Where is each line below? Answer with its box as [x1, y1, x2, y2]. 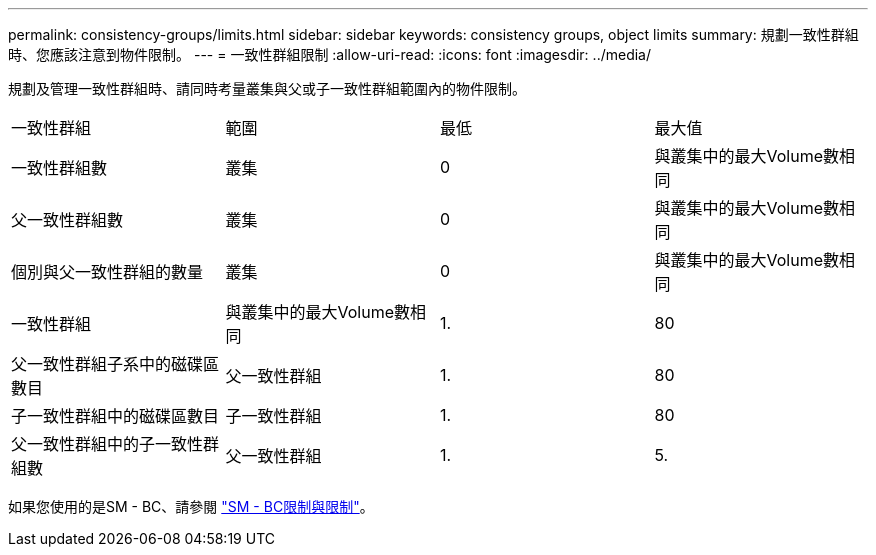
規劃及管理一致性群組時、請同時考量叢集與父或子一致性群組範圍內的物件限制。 [8, 80, 526, 97]
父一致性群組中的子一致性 [11, 434, 204, 454]
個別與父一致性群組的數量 [11, 262, 204, 282]
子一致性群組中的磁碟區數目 [11, 406, 220, 426]
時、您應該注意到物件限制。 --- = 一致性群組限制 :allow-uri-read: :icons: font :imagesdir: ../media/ [8, 46, 652, 63]
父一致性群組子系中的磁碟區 [11, 354, 220, 374]
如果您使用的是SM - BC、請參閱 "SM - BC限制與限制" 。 [8, 498, 374, 515]
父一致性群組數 [11, 210, 124, 230]
